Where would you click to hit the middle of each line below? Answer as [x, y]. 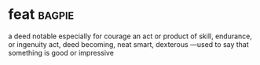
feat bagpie [41, 14]
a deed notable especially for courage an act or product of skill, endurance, [130, 36]
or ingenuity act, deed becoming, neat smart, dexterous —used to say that [128, 44]
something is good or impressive [61, 52]
